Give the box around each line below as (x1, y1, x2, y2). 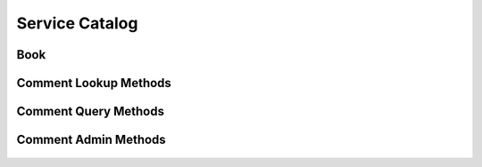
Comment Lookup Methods (16, 76, 171, 91)
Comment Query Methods (16, 104, 165, 119)
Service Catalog (16, 13, 138, 33)
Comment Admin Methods (16, 132, 167, 147)
